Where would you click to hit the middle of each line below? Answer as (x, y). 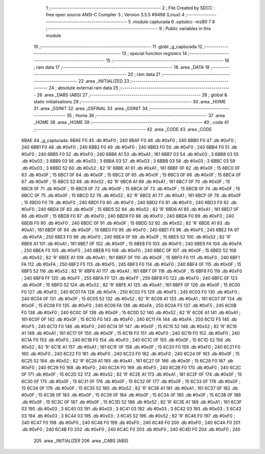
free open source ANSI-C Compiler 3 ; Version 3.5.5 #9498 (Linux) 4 (115, 15)
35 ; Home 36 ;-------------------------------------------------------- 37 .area (146, 115)
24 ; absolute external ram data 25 (84, 88)
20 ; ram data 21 (144, 74)
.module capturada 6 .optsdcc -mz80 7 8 (173, 22)
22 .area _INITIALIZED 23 (104, 81)
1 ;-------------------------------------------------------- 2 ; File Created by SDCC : (131, 8)
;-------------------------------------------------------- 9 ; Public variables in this (128, 29)
